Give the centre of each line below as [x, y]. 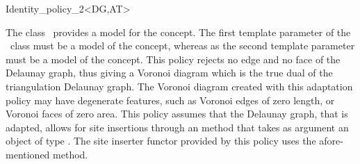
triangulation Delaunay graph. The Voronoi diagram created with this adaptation [179, 86]
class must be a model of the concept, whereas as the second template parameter [182, 46]
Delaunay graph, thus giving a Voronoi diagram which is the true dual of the [169, 73]
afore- [331, 141]
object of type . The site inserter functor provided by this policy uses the [161, 141]
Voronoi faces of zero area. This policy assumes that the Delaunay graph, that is [177, 114]
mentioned [28, 154]
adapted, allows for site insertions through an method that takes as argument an [177, 127]
